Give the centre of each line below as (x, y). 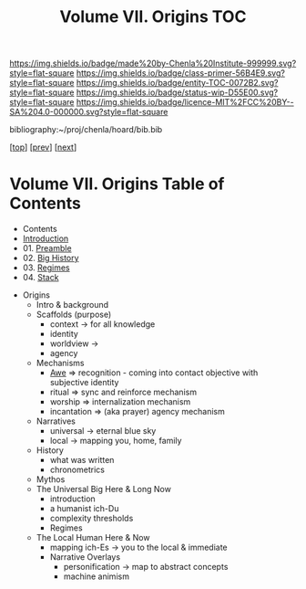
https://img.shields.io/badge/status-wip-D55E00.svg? (177, 92)
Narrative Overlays (85, 557)
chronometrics (77, 470)
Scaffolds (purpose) (74, 315)
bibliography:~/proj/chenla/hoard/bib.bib (86, 130)
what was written (82, 460)
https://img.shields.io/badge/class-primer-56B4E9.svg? (180, 73)
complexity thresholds (92, 519)
